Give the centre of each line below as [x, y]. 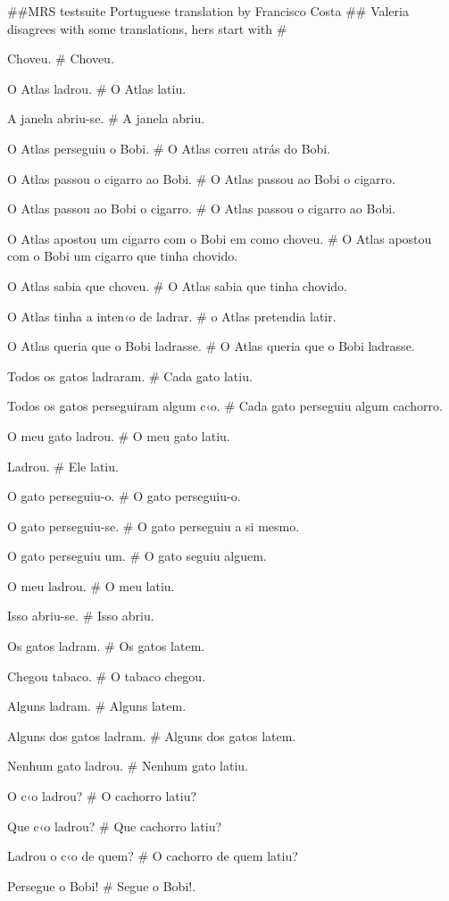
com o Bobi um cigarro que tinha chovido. [123, 256]
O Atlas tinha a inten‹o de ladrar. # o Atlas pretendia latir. [172, 316]
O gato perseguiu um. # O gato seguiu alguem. [137, 556]
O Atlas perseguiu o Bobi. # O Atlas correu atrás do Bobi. [169, 148]
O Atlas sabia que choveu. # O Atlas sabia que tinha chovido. [178, 285]
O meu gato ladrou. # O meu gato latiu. [119, 435]
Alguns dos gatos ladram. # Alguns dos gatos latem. [152, 735]
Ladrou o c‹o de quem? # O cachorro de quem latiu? [153, 856]
